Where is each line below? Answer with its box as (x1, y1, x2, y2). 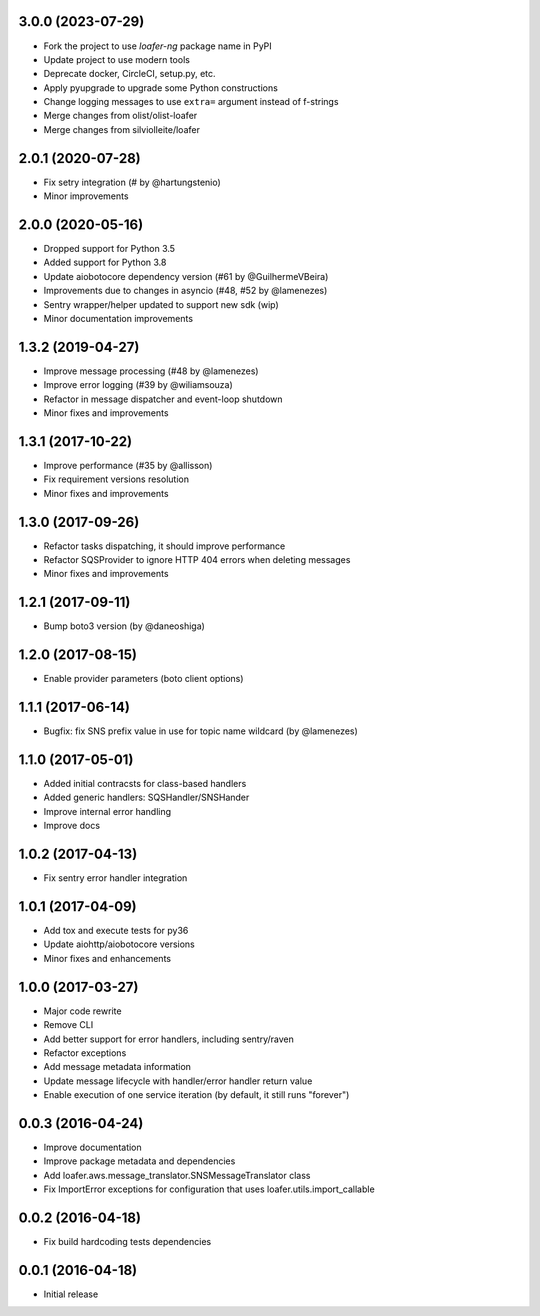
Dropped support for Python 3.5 (43, 243, 175, 255)
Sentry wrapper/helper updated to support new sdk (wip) (43, 298, 279, 310)
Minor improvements (43, 190, 129, 202)
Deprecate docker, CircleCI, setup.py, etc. (43, 68, 216, 80)
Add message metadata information (43, 1061, 192, 1073)
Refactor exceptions (43, 1046, 127, 1059)
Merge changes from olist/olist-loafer (43, 110, 198, 122)
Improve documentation (43, 1141, 142, 1154)
